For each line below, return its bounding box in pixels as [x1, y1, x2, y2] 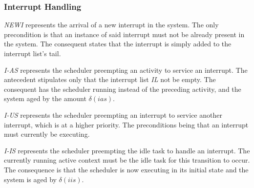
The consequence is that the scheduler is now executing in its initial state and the [4, 164, 249, 174]
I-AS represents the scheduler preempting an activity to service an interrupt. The [4, 64, 248, 75]
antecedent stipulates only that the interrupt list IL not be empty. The [4, 74, 216, 84]
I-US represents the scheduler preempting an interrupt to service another [4, 109, 222, 120]
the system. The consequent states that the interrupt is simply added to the [4, 39, 232, 49]
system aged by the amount [4, 93, 86, 104]
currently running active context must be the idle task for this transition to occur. [4, 155, 250, 165]
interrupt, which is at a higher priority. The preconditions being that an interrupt [4, 119, 249, 129]
